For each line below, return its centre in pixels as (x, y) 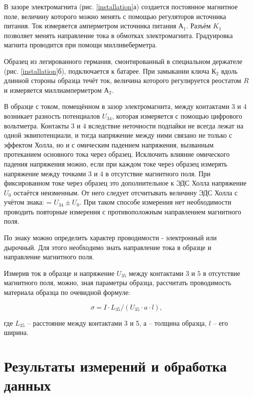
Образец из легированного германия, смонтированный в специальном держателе (123, 61)
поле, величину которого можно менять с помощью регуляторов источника (115, 16)
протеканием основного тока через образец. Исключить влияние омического (117, 154)
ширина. (16, 332)
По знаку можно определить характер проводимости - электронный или (110, 238)
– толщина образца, (178, 323)
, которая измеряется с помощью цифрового (177, 115)
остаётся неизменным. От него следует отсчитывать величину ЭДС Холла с (126, 192)
